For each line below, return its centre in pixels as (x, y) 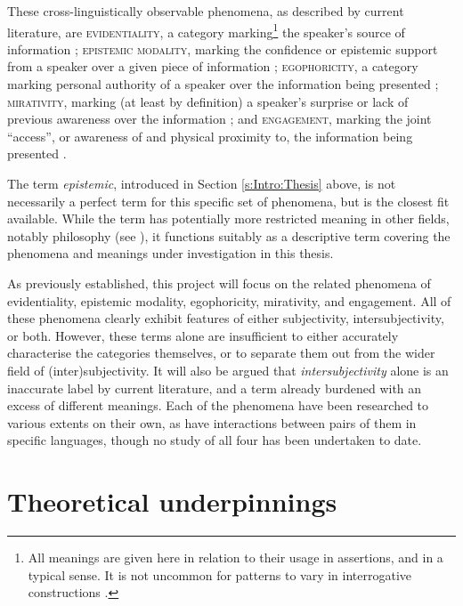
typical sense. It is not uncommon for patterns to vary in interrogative (220, 574)
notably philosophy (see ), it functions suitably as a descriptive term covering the (229, 235)
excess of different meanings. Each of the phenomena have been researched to (218, 405)
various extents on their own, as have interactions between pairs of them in (212, 422)
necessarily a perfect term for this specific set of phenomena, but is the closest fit (228, 201)
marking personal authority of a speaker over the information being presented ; (223, 84)
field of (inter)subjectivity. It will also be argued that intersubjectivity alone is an (228, 370)
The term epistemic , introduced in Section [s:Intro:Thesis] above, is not (202, 183)
